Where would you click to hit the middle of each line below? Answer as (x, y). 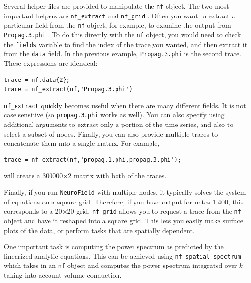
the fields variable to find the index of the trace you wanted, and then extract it (126, 44)
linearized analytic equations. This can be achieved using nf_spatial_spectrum (123, 256)
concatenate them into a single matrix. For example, (82, 143)
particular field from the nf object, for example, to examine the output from (117, 25)
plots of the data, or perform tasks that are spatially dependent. (99, 230)
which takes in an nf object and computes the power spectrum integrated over (121, 265)
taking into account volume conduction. (63, 275)
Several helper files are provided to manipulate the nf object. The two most (117, 6)
